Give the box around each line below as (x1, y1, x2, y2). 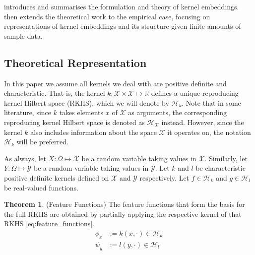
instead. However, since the (161, 117, 244, 127)
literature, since (4, 107, 52, 118)
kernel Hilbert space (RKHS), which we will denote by (4, 97, 169, 108)
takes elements (59, 107, 104, 118)
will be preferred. (16, 136, 68, 147)
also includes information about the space (30, 127, 157, 137)
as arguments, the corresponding (128, 107, 227, 118)
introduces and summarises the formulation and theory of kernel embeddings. (4, 1, 239, 11)
